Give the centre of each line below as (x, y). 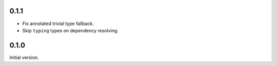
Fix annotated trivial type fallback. (58, 24)
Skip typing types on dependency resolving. (71, 30)
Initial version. (24, 57)
